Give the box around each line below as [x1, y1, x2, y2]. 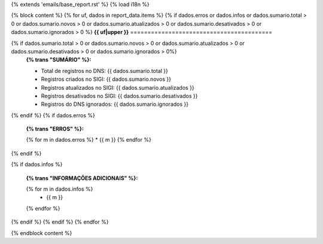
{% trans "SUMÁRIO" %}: [26, 56, 92, 63]
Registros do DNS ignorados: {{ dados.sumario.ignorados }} [41, 100, 188, 108]
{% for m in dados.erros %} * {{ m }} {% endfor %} [26, 136, 152, 144]
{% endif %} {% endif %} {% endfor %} [11, 218, 109, 225]
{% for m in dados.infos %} [26, 185, 93, 193]
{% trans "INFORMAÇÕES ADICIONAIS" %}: [26, 174, 138, 182]
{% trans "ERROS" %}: [26, 126, 84, 133]
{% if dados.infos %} [11, 161, 63, 168]
